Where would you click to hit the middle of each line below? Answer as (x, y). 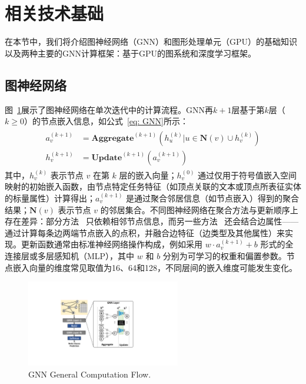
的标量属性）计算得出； (50, 198)
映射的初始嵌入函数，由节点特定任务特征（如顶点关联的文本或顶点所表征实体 (153, 186)
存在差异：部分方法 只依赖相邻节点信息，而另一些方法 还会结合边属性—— (152, 221)
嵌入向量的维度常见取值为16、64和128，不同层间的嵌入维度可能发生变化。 (155, 267)
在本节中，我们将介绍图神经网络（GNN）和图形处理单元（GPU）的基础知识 (151, 42)
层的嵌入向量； (148, 175)
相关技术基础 (54, 13)
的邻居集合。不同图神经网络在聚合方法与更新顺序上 (199, 209)
